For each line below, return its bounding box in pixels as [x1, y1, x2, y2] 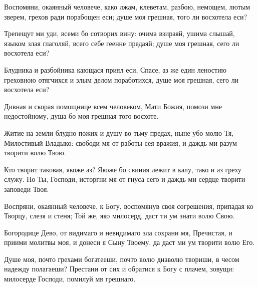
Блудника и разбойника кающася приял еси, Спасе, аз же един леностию [4, 64, 227, 75]
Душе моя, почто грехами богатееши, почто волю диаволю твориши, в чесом [4, 253, 239, 264]
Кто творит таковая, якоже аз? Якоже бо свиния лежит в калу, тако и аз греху [4, 164, 241, 174]
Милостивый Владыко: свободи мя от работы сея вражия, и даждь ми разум [4, 137, 237, 148]
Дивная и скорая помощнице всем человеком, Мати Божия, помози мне [4, 101, 222, 111]
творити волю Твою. [4, 147, 66, 158]
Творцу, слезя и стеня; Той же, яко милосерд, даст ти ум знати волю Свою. [4, 210, 235, 221]
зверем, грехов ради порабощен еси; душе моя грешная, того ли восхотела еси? [4, 11, 247, 22]
